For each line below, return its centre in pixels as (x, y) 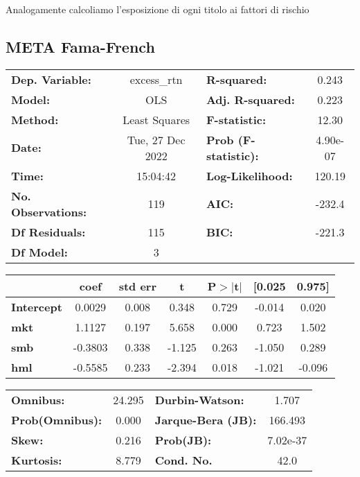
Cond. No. (183, 460)
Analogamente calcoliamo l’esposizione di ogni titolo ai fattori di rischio (157, 9)
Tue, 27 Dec (156, 139)
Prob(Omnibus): (57, 419)
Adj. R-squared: (250, 99)
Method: (35, 119)
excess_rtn (156, 79)
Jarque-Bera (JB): (206, 419)
